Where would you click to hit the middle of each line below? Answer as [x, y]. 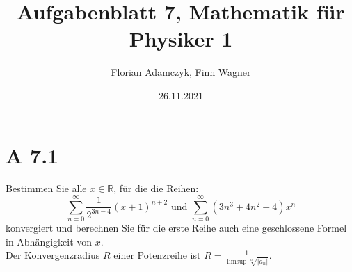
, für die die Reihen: [156, 188]
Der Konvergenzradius [53, 255]
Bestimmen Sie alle [46, 188]
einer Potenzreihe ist [157, 255]
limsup [237, 261]
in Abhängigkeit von [49, 241]
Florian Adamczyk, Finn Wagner [181, 72]
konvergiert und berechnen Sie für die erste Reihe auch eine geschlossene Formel [176, 228]
